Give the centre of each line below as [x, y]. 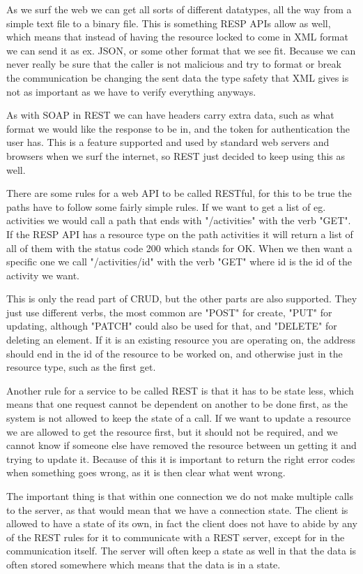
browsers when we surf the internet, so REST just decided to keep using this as [176, 155]
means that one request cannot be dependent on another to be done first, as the [177, 404]
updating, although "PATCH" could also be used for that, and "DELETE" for [172, 326]
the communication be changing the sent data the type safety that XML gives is [178, 77]
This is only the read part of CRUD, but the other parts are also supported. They [182, 299]
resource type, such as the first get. [81, 367]
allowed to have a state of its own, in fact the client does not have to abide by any [182, 523]
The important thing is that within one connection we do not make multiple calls [180, 496]
